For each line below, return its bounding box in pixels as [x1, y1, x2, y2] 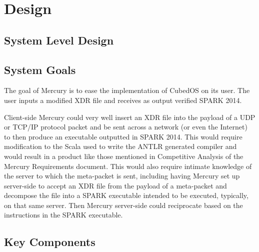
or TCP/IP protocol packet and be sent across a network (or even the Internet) [4, 121, 247, 132]
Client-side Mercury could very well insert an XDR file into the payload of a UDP [4, 111, 255, 122]
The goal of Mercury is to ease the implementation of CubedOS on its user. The [4, 85, 250, 95]
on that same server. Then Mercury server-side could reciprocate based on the [4, 199, 243, 210]
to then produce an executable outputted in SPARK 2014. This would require [4, 131, 242, 141]
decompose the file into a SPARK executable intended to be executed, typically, [4, 190, 248, 200]
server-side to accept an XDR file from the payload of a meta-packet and [4, 180, 227, 190]
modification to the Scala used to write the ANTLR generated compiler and [4, 141, 237, 151]
